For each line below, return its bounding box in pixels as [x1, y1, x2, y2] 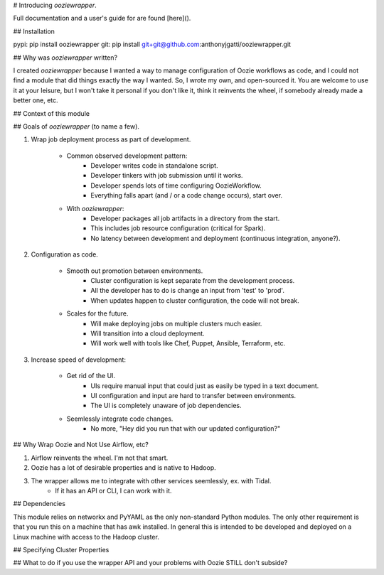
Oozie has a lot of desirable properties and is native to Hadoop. [31, 463, 216, 472]
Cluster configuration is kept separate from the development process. [90, 276, 295, 284]
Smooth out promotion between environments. [66, 267, 203, 275]
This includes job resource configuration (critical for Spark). [90, 224, 266, 232]
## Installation [13, 27, 55, 36]
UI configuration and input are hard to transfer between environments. [90, 391, 297, 399]
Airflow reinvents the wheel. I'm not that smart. [31, 453, 169, 462]
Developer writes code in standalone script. [90, 161, 218, 170]
